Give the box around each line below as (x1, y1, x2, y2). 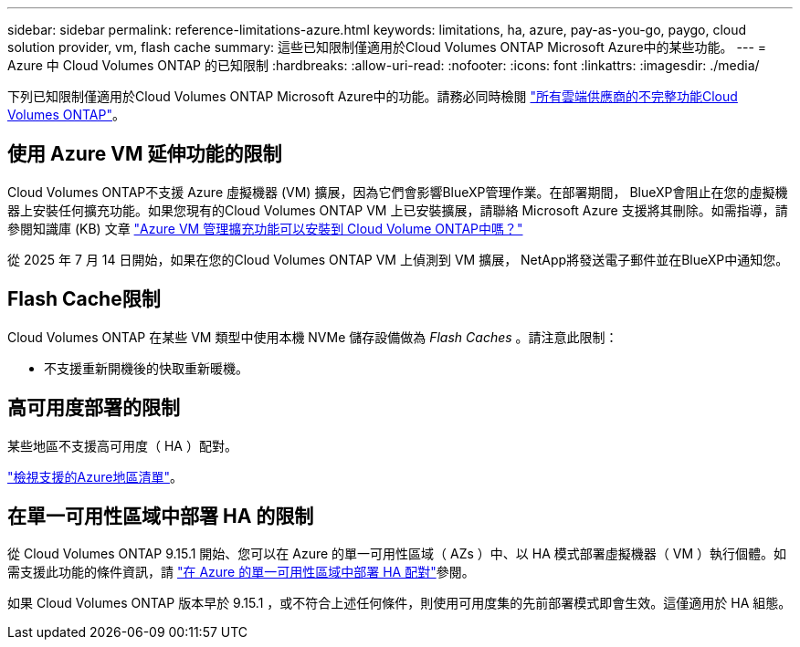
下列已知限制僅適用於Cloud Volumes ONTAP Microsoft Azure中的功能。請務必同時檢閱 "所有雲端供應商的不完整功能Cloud (7, 89, 738, 104)
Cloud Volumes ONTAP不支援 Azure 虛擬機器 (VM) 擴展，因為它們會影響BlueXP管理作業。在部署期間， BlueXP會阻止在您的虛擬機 (7, 183, 788, 200)
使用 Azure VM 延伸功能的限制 (7, 142, 282, 166)
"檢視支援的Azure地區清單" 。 (7, 468, 183, 485)
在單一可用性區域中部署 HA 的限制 (7, 504, 314, 527)
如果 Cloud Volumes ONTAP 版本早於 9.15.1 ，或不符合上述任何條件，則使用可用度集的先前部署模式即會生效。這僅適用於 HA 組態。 (7, 595, 792, 611)
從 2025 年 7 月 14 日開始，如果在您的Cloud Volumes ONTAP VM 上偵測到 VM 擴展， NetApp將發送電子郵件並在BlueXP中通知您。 (7, 251, 789, 267)
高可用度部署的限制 (7, 396, 180, 420)
